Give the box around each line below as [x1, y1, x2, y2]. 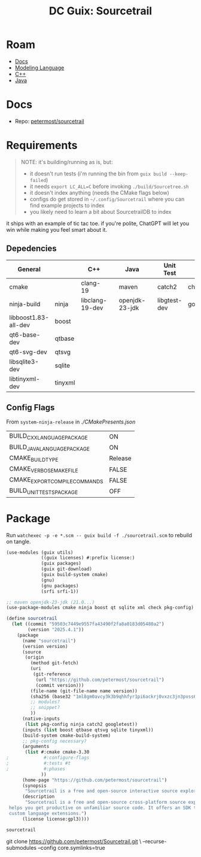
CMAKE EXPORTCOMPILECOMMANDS [9, 476, 103, 485]
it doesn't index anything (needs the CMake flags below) [29, 189, 169, 196]
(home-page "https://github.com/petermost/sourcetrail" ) [22, 777, 167, 783]
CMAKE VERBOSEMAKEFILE [9, 465, 79, 474]
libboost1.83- [9, 313, 50, 322]
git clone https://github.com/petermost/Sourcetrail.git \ [6, 837, 142, 845]
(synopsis [22, 783, 47, 789]
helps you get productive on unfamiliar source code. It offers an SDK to [8, 805, 199, 811]
